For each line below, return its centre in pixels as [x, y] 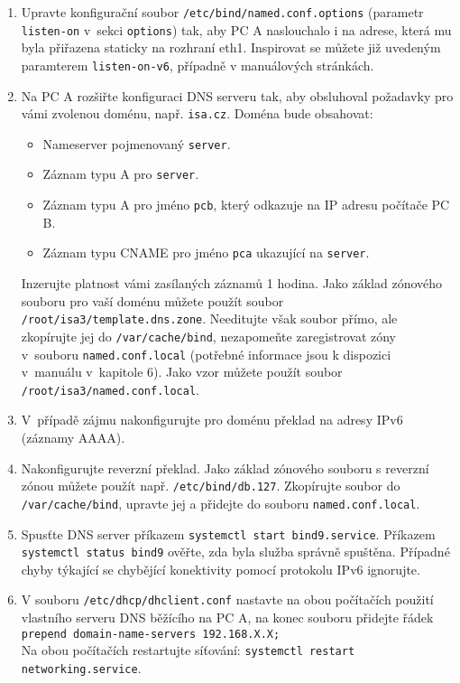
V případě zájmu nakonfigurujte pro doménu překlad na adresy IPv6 [212, 420]
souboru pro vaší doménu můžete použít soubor [152, 300]
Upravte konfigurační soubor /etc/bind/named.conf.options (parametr [222, 12]
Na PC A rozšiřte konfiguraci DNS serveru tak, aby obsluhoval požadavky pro [237, 95]
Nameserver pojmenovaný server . [137, 143]
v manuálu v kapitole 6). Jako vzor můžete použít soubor [182, 372]
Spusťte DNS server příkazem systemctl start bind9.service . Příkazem [228, 533]
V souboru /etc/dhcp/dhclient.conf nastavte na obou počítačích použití [227, 599]
